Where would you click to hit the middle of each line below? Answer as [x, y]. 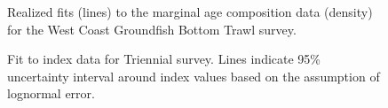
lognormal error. [51, 93]
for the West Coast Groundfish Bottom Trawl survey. [152, 29]
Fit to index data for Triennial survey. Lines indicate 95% [164, 59]
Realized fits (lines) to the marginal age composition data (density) [190, 12]
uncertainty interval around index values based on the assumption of [194, 76]
